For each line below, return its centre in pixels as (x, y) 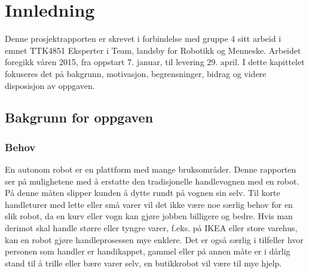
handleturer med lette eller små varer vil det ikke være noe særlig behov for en (149, 204)
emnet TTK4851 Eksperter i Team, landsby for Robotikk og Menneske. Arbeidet (153, 50)
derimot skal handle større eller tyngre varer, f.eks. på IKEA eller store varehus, (151, 228)
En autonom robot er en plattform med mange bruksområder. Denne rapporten (151, 169)
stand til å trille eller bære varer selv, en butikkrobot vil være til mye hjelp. (143, 263)
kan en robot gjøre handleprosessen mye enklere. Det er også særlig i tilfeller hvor (154, 239)
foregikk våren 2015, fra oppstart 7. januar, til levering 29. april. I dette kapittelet (155, 62)
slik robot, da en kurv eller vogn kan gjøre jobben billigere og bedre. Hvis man (149, 216)
